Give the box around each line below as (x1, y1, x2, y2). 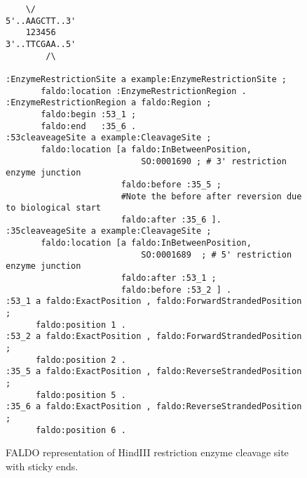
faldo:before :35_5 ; (121, 179, 221, 190)
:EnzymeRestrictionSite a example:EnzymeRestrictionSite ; (6, 74, 287, 84)
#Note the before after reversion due (121, 191, 302, 201)
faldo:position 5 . (35, 390, 126, 400)
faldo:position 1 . (35, 319, 126, 330)
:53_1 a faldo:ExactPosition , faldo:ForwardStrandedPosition (6, 296, 302, 307)
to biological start (6, 203, 102, 213)
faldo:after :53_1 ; (121, 273, 217, 284)
